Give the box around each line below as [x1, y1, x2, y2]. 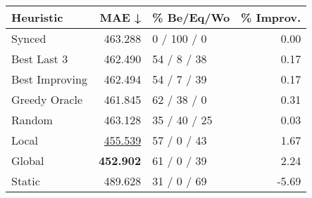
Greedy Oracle [11, 91, 83, 107]
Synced [11, 30, 46, 46]
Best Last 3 [11, 51, 68, 67]
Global [11, 152, 44, 169]
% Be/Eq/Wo [152, 9, 230, 25]
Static [11, 173, 40, 189]
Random [11, 112, 53, 128]
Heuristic [11, 9, 63, 25]
